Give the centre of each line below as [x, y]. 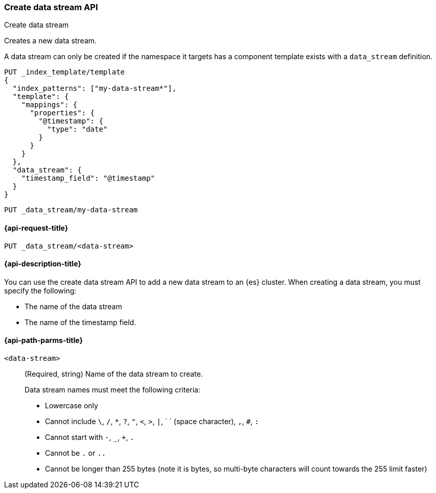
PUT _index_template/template [65, 72]
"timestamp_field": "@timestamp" [88, 178]
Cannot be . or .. [76, 453]
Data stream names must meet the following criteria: [113, 390]
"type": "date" [77, 129]
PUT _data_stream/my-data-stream [71, 210]
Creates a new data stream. [51, 41]
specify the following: [40, 290]
